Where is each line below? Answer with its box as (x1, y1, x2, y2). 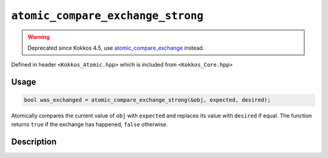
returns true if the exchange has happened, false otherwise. (11, 120, 168, 128)
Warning (27, 33, 50, 41)
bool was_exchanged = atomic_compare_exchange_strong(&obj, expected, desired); (24, 97, 271, 104)
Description (11, 136, 57, 146)
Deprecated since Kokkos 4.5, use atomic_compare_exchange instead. (27, 44, 205, 51)
